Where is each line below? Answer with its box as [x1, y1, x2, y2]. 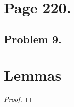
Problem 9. [4, 31, 62, 46]
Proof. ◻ [4, 94, 32, 104]
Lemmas [4, 65, 62, 85]
